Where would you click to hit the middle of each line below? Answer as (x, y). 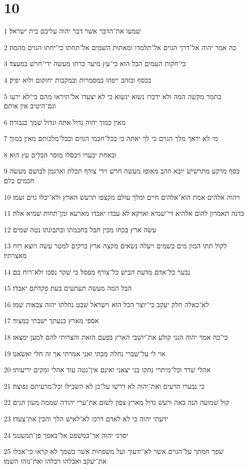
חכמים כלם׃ (19, 181)
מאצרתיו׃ (15, 255)
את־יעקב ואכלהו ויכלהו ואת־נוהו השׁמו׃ (55, 460)
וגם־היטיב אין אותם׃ (30, 106)
